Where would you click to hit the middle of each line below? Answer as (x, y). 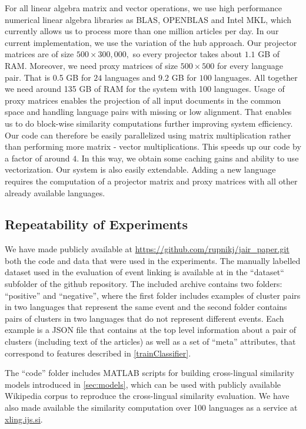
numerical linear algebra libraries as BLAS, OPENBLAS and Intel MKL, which (148, 19)
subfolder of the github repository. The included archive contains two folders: (144, 284)
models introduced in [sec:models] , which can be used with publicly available (143, 384)
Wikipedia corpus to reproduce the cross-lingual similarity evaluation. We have (147, 396)
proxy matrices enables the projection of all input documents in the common (143, 100)
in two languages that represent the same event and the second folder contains (146, 307)
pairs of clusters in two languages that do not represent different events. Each (144, 318)
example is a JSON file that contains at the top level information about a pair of (151, 330)
